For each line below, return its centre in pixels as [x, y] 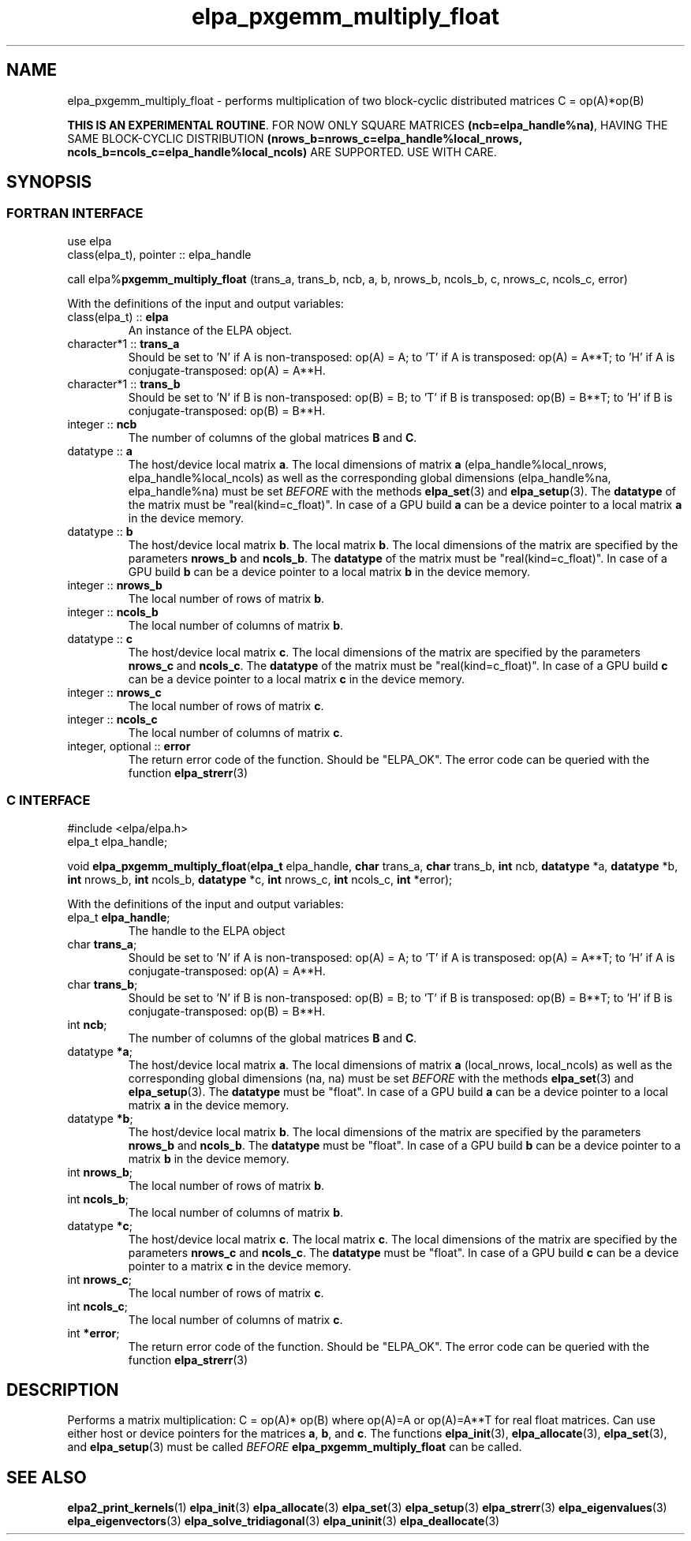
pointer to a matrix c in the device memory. [240, 1266]
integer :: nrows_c [114, 692]
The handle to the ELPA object [207, 930]
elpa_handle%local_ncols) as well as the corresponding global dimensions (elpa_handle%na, [370, 477]
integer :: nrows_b [115, 585]
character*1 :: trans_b [124, 383]
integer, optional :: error [129, 746]
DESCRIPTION [63, 1390]
